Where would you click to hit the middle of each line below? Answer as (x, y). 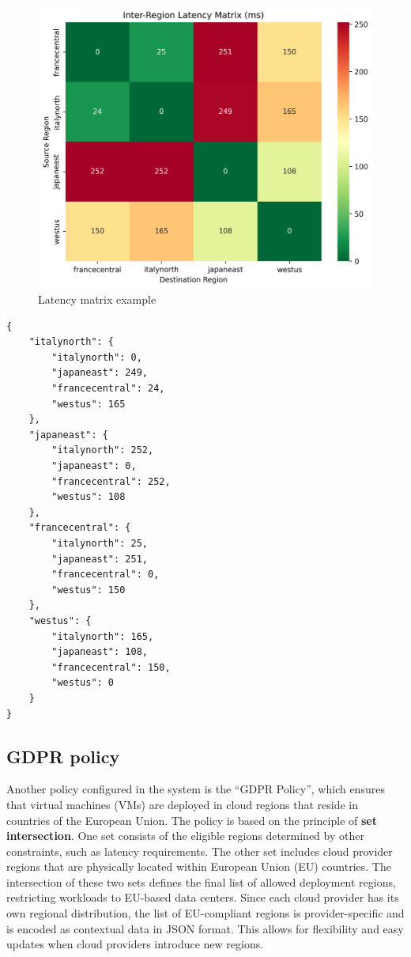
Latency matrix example (97, 299)
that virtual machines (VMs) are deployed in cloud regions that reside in (182, 804)
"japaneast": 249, (100, 373)
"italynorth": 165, (103, 636)
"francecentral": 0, (106, 575)
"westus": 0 (83, 683)
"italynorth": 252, (103, 450)
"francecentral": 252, (111, 481)
